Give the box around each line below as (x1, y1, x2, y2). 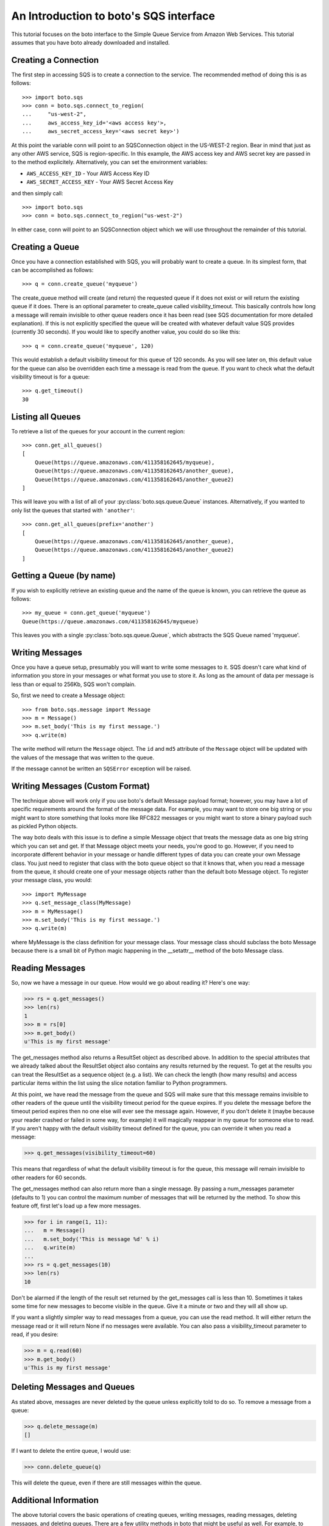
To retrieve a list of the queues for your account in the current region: (11, 427, 185, 435)
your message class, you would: (11, 877, 93, 884)
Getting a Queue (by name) (11, 571, 116, 581)
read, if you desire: (11, 1331, 59, 1338)
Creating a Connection (11, 55, 99, 65)
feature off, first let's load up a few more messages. (11, 1202, 141, 1209)
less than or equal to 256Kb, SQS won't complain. (11, 681, 136, 688)
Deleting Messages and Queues (11, 1382, 135, 1392)
